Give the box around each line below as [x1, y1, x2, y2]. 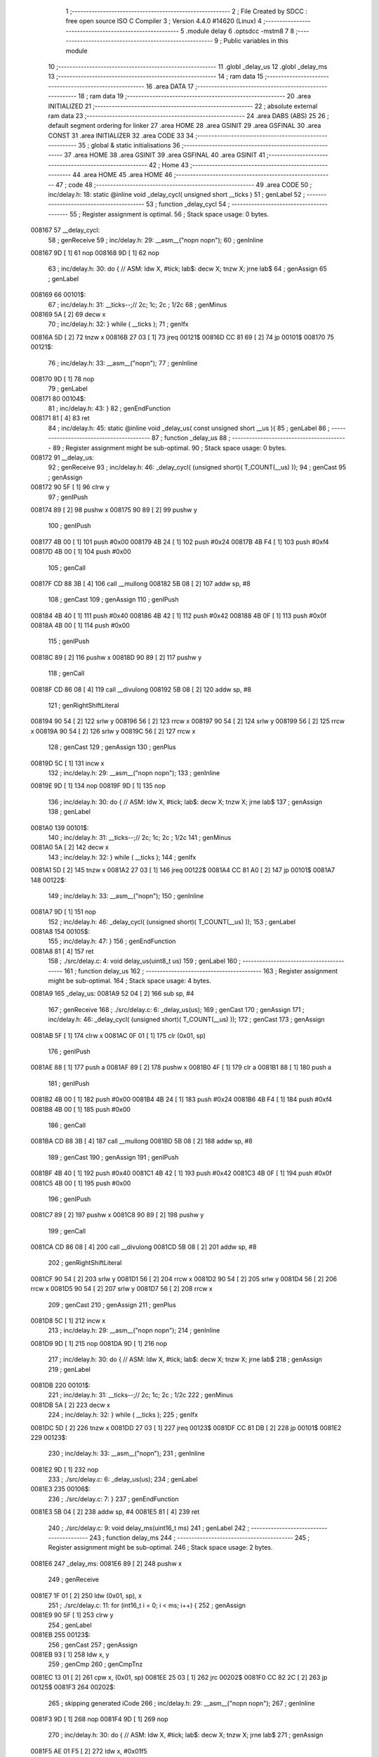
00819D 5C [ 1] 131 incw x [30, 759, 105, 767]
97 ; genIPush [48, 493, 88, 501]
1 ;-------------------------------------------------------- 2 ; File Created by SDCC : [65, 7, 308, 15]
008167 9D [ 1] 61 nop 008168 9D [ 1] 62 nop [30, 248, 159, 257]
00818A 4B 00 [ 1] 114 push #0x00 [30, 621, 130, 630]
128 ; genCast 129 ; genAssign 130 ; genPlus [48, 743, 176, 751]
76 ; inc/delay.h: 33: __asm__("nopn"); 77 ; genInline [48, 358, 198, 367]
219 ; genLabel [48, 1365, 91, 1373]
